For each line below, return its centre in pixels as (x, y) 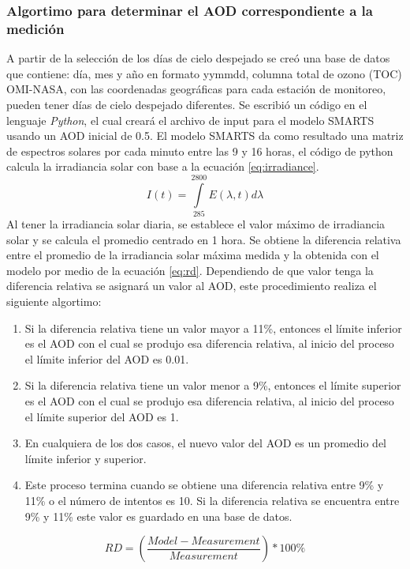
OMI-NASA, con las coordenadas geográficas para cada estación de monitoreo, (196, 89)
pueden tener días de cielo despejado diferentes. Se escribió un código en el (187, 104)
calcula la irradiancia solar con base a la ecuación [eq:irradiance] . (163, 166)
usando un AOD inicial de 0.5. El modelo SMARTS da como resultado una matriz (205, 136)
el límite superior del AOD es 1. (102, 416)
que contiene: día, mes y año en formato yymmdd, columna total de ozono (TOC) (204, 73)
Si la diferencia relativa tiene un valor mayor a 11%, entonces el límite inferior (213, 328)
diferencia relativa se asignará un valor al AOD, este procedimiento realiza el (192, 286)
